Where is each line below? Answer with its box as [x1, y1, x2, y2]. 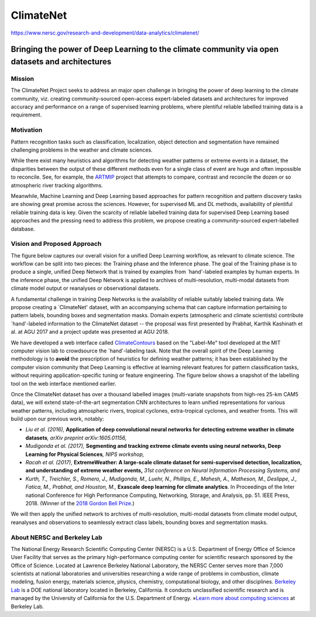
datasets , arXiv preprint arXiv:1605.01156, [25, 434, 127, 441]
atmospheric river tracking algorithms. [11, 181, 104, 188]
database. [11, 225, 35, 232]
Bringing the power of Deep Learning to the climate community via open [11, 44, 279, 54]
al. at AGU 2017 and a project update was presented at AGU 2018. [11, 328, 170, 335]
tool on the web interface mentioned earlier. [11, 380, 116, 387]
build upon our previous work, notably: [11, 416, 105, 423]
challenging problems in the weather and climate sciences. [11, 146, 153, 153]
